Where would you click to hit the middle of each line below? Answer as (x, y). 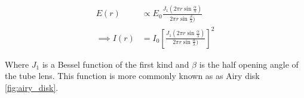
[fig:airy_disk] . (32, 87)
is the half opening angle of (249, 64)
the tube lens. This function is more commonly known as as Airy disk (132, 76)
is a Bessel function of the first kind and (116, 64)
